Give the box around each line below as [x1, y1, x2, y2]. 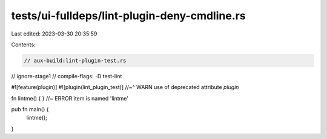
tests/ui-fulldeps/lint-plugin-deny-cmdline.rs [11, 9, 246, 22]
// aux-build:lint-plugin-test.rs [24, 57, 127, 64]
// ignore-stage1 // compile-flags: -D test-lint [11, 72, 122, 79]
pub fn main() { [11, 106, 49, 113]
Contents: [11, 41, 36, 48]
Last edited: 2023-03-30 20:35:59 [11, 30, 97, 37]
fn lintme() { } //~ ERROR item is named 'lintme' [11, 94, 129, 102]
